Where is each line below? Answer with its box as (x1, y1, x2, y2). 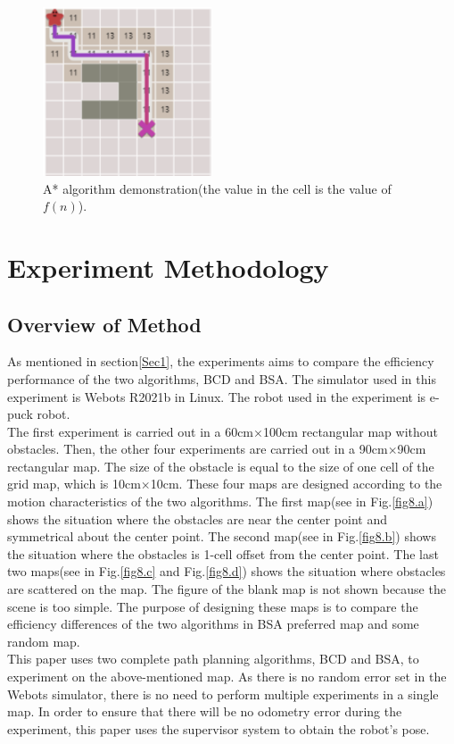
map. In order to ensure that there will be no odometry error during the (7, 702, 402, 721)
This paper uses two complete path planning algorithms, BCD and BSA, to (7, 649, 419, 668)
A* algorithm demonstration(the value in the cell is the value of (43, 179, 392, 197)
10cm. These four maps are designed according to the (150, 474, 442, 493)
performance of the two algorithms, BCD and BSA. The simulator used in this (7, 369, 436, 388)
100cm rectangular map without (262, 422, 439, 440)
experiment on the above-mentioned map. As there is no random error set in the (7, 667, 447, 686)
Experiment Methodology (7, 248, 329, 285)
